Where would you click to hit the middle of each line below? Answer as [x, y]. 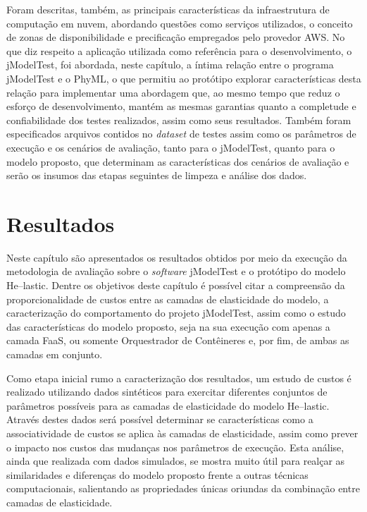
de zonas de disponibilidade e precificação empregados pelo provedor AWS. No [176, 37]
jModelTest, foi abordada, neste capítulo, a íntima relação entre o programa [170, 65]
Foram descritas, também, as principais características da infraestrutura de [168, 9]
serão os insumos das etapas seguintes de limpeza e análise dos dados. [157, 175]
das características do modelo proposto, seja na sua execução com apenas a [168, 326]
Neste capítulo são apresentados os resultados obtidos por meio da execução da [177, 257]
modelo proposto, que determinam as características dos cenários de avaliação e [178, 161]
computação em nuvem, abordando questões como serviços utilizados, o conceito [180, 23]
